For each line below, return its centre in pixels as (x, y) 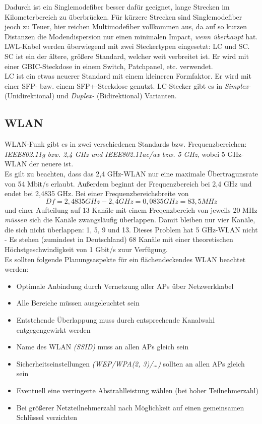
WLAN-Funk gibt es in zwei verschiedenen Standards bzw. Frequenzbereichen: (126, 144)
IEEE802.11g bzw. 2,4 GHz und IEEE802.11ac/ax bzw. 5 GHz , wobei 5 (115, 154)
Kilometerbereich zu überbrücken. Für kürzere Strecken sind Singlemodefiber (123, 16)
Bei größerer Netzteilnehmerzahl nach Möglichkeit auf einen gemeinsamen (130, 407)
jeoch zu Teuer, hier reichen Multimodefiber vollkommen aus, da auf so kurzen (126, 26)
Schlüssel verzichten (47, 417)
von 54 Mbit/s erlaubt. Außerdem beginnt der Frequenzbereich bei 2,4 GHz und (128, 183)
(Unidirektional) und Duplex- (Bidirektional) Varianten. (91, 96)
